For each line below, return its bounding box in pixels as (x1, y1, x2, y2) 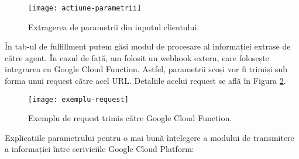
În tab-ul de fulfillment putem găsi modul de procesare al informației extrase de (5, 40, 291, 52)
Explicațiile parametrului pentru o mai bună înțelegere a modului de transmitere (5, 131, 294, 143)
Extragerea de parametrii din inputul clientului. (28, 20, 200, 33)
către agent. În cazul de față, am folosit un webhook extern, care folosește (5, 51, 269, 63)
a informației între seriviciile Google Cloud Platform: (5, 143, 194, 155)
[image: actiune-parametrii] (28, 4, 142, 12)
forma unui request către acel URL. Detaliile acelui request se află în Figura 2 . (5, 75, 286, 87)
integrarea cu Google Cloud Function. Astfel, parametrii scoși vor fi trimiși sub (5, 63, 288, 75)
